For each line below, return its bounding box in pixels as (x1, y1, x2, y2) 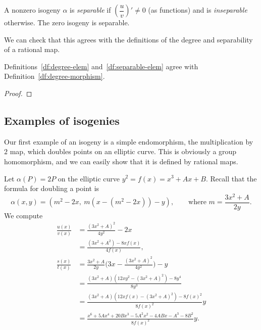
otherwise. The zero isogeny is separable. (4, 17, 130, 27)
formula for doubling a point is (4, 183, 99, 194)
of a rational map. (4, 44, 60, 55)
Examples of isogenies (4, 112, 120, 128)
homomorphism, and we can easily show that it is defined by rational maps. (4, 156, 238, 166)
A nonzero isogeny (4, 5, 61, 15)
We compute (4, 210, 43, 220)
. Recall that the (206, 173, 257, 183)
